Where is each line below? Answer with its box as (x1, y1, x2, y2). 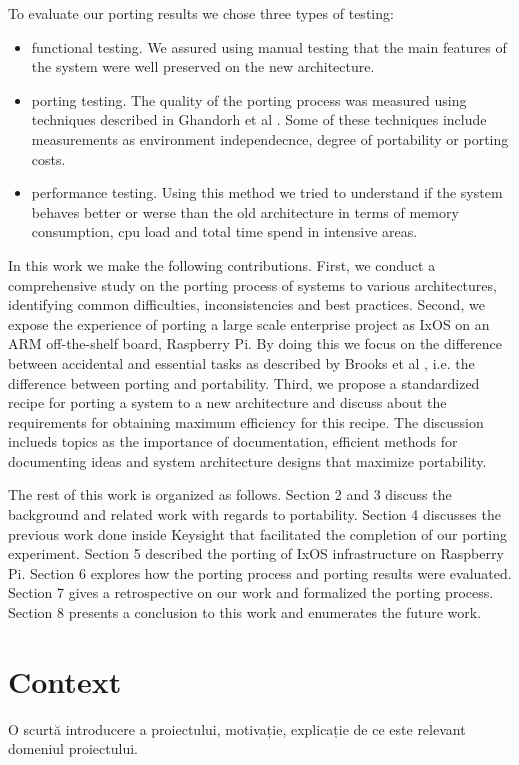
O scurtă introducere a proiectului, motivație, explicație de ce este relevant (8, 718, 466, 739)
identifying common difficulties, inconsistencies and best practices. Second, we (8, 294, 485, 315)
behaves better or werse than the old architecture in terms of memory (31, 201, 459, 222)
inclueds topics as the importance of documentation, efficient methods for (8, 431, 458, 452)
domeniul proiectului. (8, 738, 138, 759)
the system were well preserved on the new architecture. (31, 56, 375, 77)
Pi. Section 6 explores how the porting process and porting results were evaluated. (8, 562, 512, 583)
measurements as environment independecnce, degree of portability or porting (31, 128, 509, 149)
